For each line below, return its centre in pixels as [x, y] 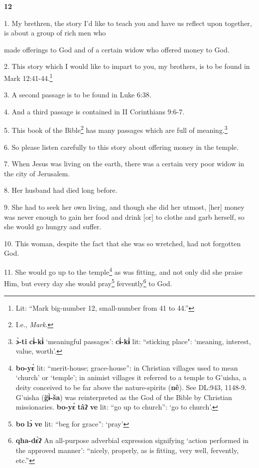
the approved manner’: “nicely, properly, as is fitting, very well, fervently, [127, 450]
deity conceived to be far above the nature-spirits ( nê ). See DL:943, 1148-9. [131, 387]
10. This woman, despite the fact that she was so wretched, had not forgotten [123, 243]
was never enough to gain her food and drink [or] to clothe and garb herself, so [124, 217]
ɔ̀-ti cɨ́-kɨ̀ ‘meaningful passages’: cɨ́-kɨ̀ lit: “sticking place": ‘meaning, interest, [133, 341]
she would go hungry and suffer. [53, 227]
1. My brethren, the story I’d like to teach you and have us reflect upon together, [128, 23]
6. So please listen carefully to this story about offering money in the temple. [121, 147]
